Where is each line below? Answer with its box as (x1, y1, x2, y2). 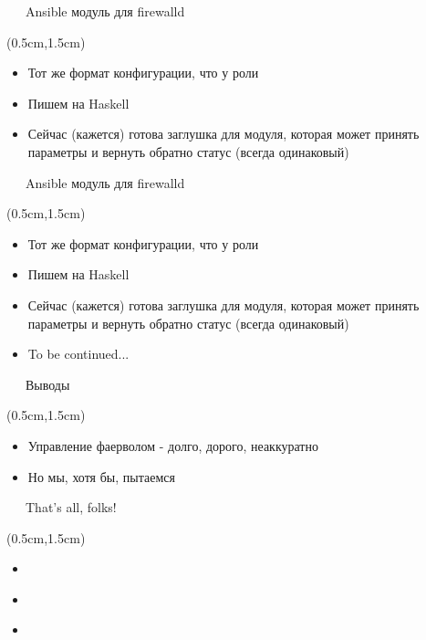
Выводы (25, 374, 70, 393)
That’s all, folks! (25, 498, 117, 517)
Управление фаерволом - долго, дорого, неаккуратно (27, 435, 318, 455)
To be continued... (27, 344, 130, 363)
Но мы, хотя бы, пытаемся (27, 467, 175, 486)
